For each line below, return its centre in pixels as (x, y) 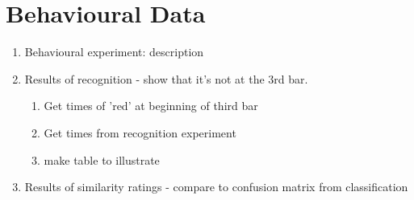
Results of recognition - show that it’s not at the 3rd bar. (166, 78)
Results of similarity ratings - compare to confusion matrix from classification (216, 187)
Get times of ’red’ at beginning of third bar (151, 106)
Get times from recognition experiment (140, 132)
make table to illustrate (102, 159)
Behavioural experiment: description (114, 52)
